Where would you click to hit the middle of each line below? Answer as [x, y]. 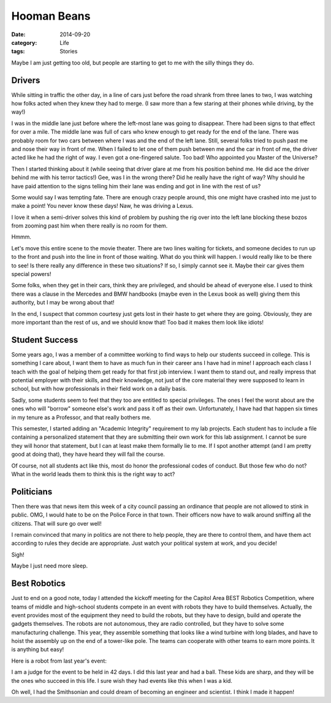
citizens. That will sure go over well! [56, 523]
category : [24, 42]
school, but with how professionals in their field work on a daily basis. [99, 389]
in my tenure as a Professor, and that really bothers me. [81, 417]
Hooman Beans [51, 16]
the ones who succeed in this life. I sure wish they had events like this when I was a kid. [122, 680]
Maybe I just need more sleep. [50, 566]
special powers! [31, 274]
